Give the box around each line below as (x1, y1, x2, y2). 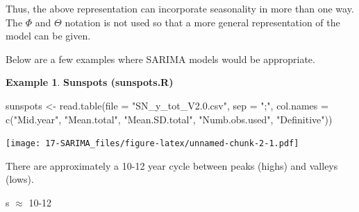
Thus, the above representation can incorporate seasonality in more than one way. (6, 1, 354, 15)
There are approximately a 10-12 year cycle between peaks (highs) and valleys (6, 158, 338, 173)
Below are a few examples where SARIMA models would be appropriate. (6, 51, 315, 66)
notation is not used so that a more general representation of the (65, 15, 340, 29)
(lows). (6, 172, 34, 186)
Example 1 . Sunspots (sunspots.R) (6, 75, 174, 89)
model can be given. (6, 28, 91, 43)
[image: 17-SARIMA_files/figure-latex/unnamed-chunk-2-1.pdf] (6, 139, 299, 149)
